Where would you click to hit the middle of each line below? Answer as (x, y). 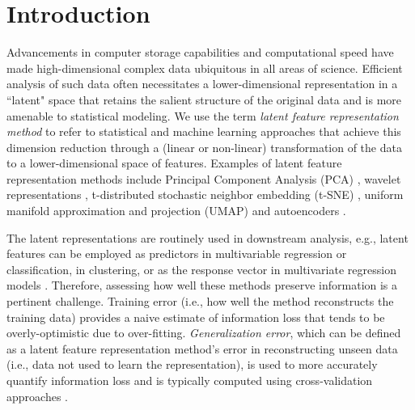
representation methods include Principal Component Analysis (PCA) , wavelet (204, 178)
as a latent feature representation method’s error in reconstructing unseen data (202, 348)
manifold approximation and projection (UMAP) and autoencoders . (176, 211)
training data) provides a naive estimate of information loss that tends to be (196, 317)
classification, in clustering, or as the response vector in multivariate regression (201, 269)
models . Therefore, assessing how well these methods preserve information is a (202, 285)
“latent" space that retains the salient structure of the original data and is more (204, 99)
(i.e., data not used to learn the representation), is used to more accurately (192, 364)
